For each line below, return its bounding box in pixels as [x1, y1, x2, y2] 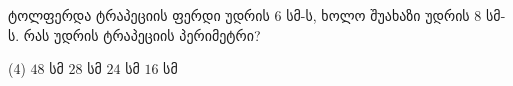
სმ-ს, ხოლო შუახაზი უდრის [286, 5, 470, 25]
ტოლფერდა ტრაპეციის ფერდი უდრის [8, 5, 270, 25]
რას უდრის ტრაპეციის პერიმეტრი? [23, 24, 261, 45]
